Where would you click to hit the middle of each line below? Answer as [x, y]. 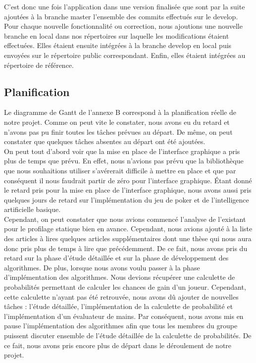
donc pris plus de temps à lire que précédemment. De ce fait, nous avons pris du [126, 248]
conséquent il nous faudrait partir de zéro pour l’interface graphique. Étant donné [128, 180]
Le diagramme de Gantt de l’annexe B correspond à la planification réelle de [120, 112]
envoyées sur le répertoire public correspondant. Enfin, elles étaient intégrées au [125, 55]
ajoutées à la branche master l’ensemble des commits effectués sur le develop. [121, 16]
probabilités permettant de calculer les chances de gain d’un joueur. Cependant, [125, 287]
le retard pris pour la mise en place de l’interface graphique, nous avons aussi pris [128, 190]
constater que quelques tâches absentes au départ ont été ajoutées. [105, 141]
